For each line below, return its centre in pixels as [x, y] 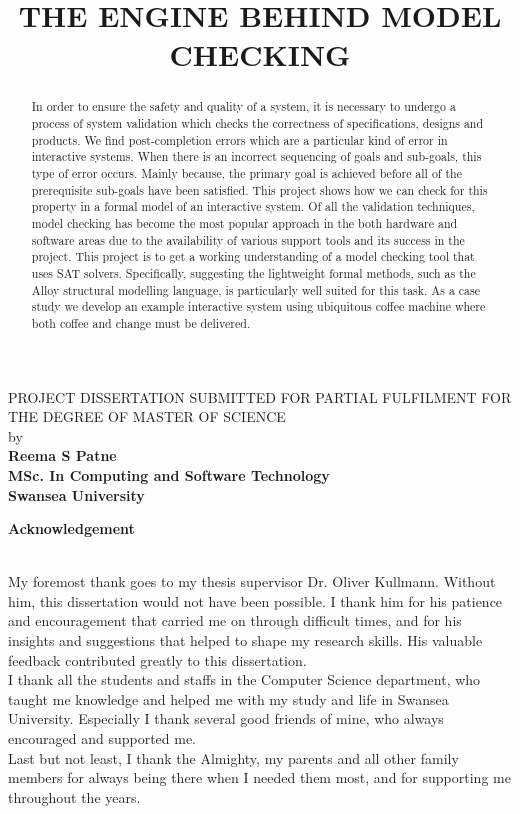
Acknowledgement [71, 528]
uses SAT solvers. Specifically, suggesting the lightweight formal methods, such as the [253, 272]
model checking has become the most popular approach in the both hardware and [244, 222]
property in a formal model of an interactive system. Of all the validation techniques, [253, 206]
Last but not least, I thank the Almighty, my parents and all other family [233, 757]
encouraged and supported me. [102, 738]
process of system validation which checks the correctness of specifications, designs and [257, 123]
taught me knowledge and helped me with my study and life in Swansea [228, 698]
